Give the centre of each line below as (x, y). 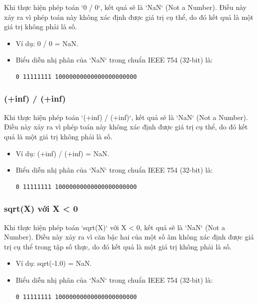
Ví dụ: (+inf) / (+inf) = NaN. (62, 153)
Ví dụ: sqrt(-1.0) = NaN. (54, 263)
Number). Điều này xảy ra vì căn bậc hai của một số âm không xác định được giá (129, 237)
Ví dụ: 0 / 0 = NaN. (47, 43)
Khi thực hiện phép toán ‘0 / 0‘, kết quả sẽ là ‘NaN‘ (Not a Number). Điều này (125, 7)
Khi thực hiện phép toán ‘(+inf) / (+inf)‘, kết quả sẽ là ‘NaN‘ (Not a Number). (126, 117)
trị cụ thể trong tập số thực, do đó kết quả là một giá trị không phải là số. (118, 246)
